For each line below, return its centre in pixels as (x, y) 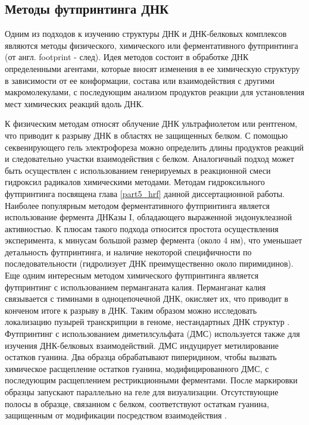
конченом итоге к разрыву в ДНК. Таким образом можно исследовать (131, 310)
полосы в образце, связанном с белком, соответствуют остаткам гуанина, (137, 403)
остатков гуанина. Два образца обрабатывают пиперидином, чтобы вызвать (141, 357)
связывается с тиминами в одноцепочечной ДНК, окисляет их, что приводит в (147, 299)
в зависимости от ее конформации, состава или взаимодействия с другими (140, 80)
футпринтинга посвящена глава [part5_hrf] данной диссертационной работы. (145, 193)
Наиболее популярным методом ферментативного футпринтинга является (138, 205)
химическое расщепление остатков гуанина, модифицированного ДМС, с (137, 368)
